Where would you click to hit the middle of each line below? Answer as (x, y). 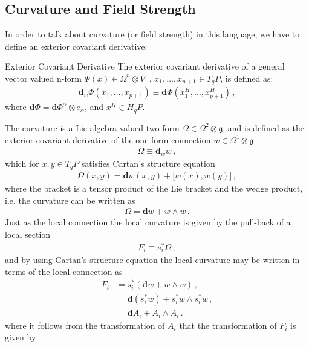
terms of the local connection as (64, 271)
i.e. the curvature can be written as (70, 200)
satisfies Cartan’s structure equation (148, 163)
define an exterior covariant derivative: (76, 46)
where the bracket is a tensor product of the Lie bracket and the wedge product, (154, 188)
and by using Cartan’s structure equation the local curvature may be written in (152, 260)
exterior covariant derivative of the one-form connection (108, 139)
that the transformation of (228, 325)
